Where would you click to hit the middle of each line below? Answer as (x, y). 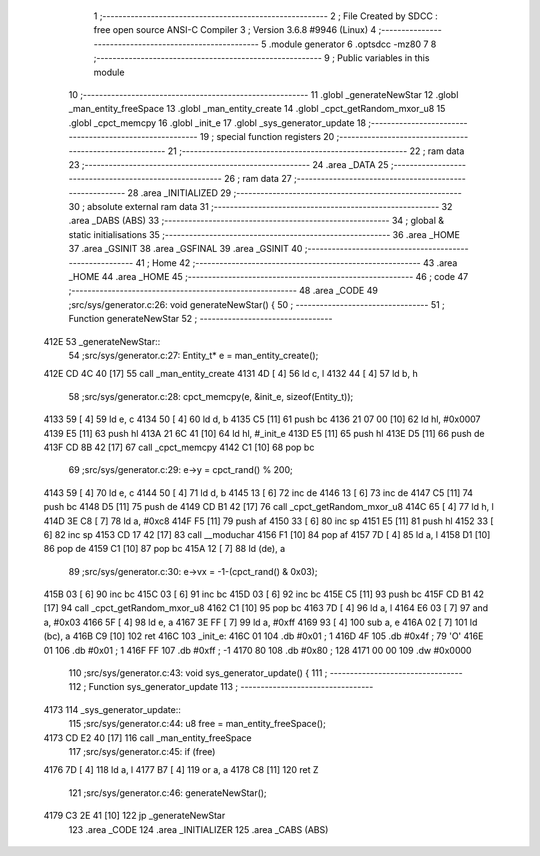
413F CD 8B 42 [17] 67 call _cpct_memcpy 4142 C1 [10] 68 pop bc (179, 447)
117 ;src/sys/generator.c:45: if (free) (142, 751)
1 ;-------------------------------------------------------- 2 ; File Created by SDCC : (266, 16)
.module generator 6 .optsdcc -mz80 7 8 (352, 44)
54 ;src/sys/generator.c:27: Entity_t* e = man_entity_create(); (193, 355)
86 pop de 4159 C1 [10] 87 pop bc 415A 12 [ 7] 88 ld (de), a (164, 549)
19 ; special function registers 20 (267, 137)
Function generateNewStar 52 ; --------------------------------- (200, 319)
